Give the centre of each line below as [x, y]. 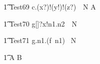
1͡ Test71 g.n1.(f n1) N [40, 40]
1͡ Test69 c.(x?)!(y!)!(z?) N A [50, 6]
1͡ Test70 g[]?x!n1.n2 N [40, 23]
